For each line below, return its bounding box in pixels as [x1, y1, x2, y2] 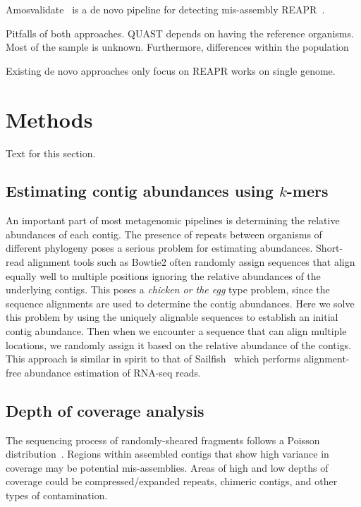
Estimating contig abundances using [6, 180, 274, 202]
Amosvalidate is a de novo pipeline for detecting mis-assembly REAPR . [6, 2, 325, 16]
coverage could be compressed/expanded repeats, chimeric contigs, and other [6, 474, 338, 489]
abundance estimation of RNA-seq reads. [24, 365, 201, 379]
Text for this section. [6, 145, 96, 160]
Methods [6, 104, 93, 133]
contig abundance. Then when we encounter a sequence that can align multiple [6, 324, 347, 338]
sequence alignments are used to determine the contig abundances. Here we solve [6, 295, 355, 310]
